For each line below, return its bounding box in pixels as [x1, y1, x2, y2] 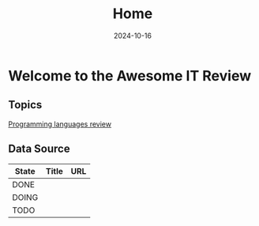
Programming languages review [8, 119, 112, 129]
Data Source [8, 142, 70, 156]
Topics [8, 98, 43, 111]
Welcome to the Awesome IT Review [8, 66, 251, 85]
